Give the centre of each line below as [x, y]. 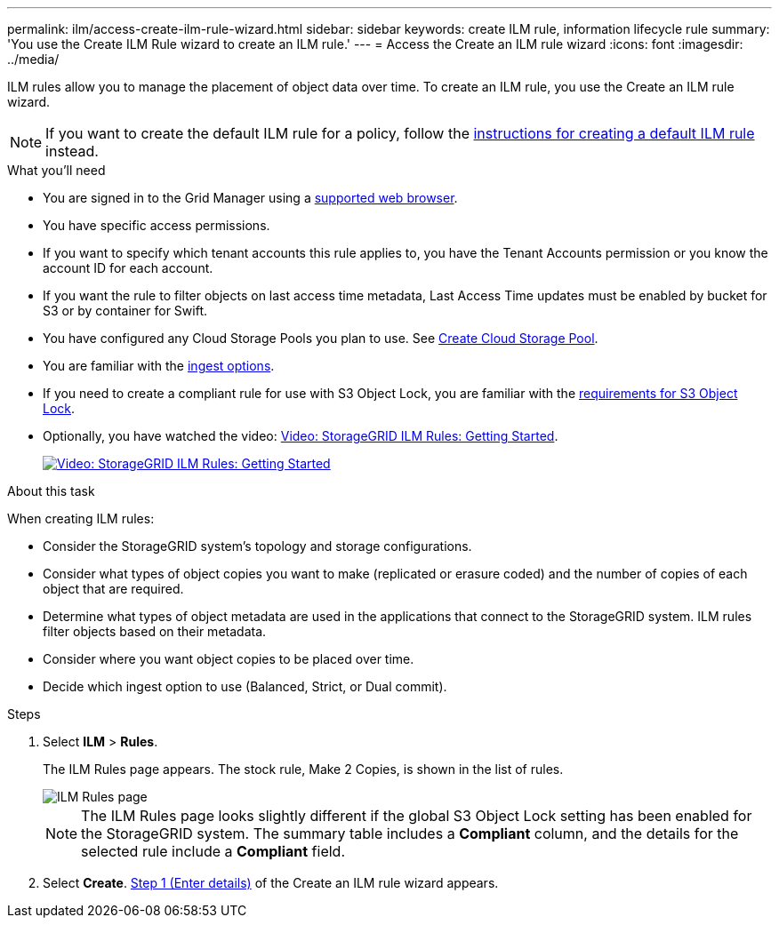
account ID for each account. [128, 268]
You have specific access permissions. [157, 225]
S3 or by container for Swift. [125, 311]
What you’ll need [56, 170]
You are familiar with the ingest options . [159, 366]
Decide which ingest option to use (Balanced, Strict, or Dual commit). [245, 686]
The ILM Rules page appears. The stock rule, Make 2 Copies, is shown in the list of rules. [303, 769]
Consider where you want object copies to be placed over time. [229, 659]
